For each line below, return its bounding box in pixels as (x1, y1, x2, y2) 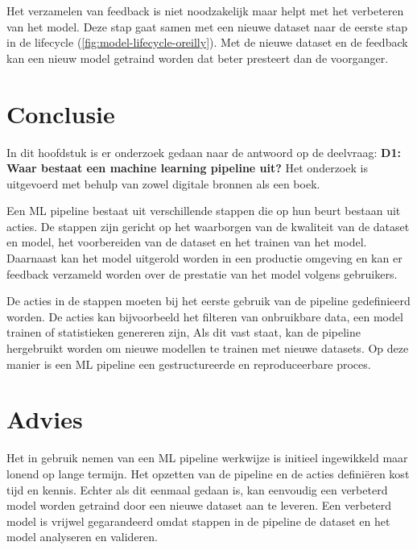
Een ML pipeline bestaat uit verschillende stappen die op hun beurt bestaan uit (6, 202, 401, 219)
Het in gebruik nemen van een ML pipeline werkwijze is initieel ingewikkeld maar (6, 449, 408, 466)
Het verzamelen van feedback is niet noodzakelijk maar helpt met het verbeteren (6, 2, 404, 19)
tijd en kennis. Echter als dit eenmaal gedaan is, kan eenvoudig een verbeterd (6, 481, 388, 498)
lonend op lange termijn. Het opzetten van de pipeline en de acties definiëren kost (6, 465, 410, 482)
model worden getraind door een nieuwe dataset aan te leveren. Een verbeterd (6, 497, 392, 514)
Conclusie (6, 97, 115, 130)
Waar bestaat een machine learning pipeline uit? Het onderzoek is (6, 159, 368, 176)
